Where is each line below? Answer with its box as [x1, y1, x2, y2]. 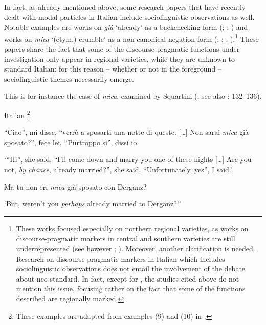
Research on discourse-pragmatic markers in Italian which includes [16, 253, 225, 264]
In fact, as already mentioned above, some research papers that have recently [4, 2, 246, 12]
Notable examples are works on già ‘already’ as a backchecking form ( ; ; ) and [4, 21, 248, 32]
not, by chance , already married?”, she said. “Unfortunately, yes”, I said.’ [4, 164, 232, 175]
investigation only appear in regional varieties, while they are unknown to [4, 53, 235, 64]
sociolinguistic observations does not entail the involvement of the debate [16, 263, 246, 274]
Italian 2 [4, 108, 30, 120]
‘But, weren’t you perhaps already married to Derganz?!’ [4, 198, 181, 209]
